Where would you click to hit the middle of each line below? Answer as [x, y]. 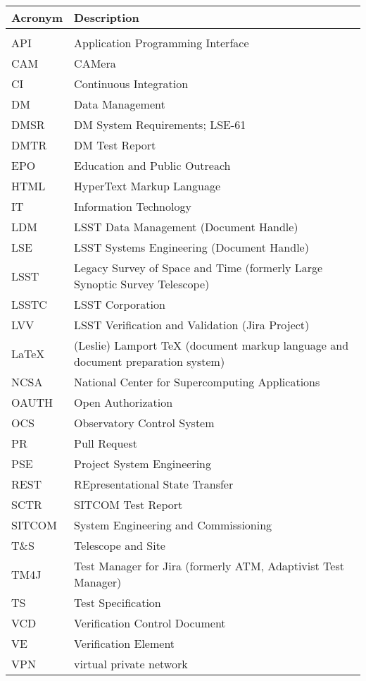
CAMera [95, 63]
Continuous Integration [131, 84]
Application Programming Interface [162, 43]
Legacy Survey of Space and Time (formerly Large [198, 268]
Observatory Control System [144, 423]
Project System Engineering [143, 464]
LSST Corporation [120, 304]
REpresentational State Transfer [154, 484]
